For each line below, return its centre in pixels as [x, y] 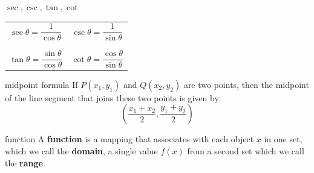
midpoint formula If [41, 84]
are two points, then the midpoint [246, 84]
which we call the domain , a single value [81, 150]
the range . [25, 162]
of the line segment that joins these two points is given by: [113, 97]
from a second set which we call [246, 150]
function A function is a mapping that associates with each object [129, 139]
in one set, [283, 139]
